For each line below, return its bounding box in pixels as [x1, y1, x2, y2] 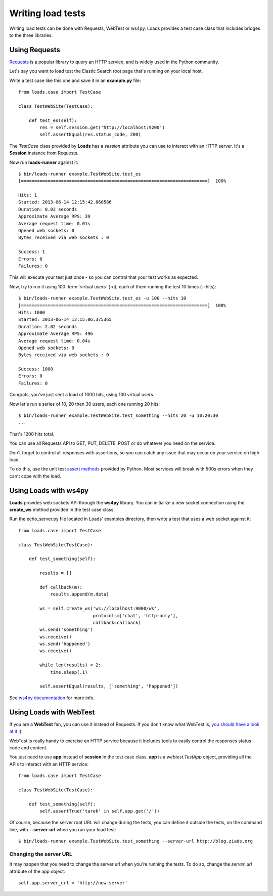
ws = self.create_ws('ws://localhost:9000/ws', [39, 606, 160, 612]
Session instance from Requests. [9, 150, 79, 156]
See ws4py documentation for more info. [9, 695, 95, 701]
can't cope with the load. [9, 473, 62, 479]
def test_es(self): [28, 117, 77, 123]
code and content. [9, 744, 48, 751]
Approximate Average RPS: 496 [18, 331, 94, 336]
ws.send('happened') [39, 641, 90, 647]
